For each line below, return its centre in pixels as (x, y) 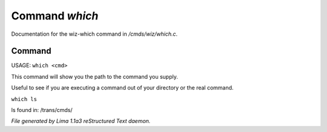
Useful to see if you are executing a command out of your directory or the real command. (122, 88)
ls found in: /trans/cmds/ (42, 110)
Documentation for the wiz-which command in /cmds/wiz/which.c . (94, 34)
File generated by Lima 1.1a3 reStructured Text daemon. (81, 121)
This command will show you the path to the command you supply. (94, 76)
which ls (24, 99)
